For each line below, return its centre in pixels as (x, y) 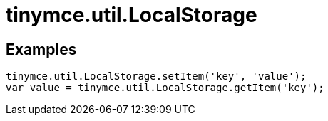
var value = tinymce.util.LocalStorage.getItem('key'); (165, 88)
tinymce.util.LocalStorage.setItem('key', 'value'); (156, 77)
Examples (41, 49)
